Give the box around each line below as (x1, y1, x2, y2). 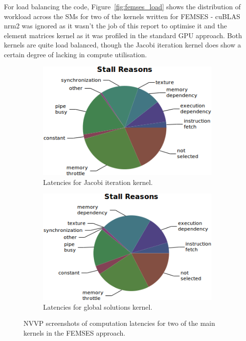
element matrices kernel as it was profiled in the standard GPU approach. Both (4, 30, 242, 40)
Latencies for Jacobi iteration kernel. (43, 177, 153, 187)
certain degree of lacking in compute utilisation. (4, 49, 147, 59)
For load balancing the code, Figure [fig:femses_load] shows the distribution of (4, 1, 241, 11)
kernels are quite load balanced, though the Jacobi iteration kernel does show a (4, 40, 241, 50)
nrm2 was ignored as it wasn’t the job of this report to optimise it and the (4, 21, 227, 31)
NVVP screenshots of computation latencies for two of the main (23, 318, 215, 328)
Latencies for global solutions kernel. (43, 301, 153, 312)
